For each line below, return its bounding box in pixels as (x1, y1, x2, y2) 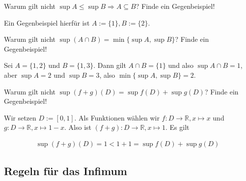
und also (168, 60, 193, 70)
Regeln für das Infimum (4, 163, 127, 179)
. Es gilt (165, 122, 190, 132)
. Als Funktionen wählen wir (74, 112, 160, 122)
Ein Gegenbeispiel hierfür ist (4, 17, 90, 28)
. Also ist (64, 122, 91, 132)
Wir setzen (4, 112, 36, 122)
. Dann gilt (93, 60, 126, 70)
